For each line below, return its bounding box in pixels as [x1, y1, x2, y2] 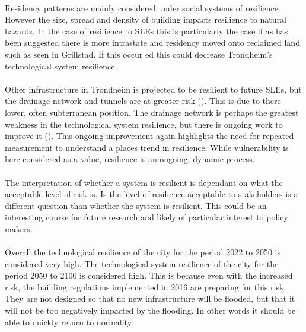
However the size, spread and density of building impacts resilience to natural [5, 13, 286, 26]
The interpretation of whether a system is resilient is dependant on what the [5, 176, 283, 188]
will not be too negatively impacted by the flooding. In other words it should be [5, 304, 296, 317]
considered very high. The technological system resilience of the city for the [5, 257, 279, 270]
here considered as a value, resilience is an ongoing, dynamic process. [5, 153, 255, 165]
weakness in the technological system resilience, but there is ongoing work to [5, 118, 283, 130]
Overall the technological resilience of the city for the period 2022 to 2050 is [5, 246, 281, 258]
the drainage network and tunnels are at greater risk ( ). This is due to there [5, 94, 281, 107]
